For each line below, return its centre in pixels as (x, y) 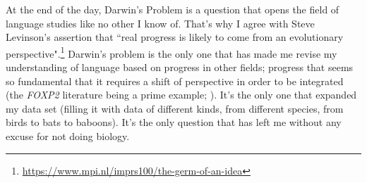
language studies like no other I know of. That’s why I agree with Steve (160, 23)
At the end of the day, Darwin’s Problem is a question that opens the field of (173, 9)
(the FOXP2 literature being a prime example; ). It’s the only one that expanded (181, 95)
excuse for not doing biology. (68, 136)
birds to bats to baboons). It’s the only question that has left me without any (174, 122)
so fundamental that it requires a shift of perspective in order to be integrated (175, 81)
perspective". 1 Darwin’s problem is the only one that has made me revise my (172, 52)
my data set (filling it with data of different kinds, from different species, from (175, 108)
